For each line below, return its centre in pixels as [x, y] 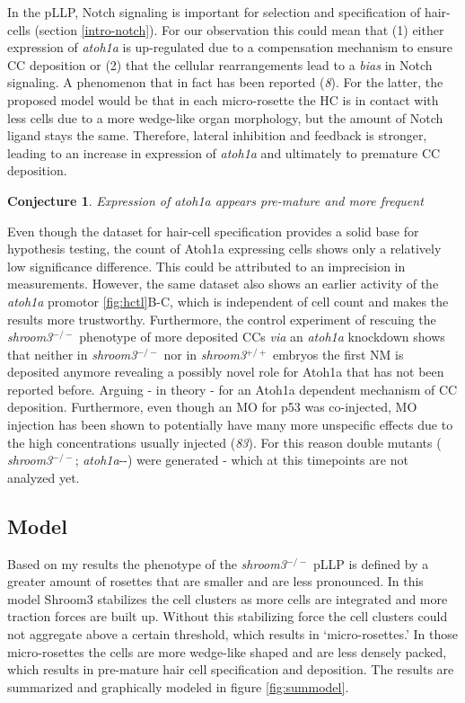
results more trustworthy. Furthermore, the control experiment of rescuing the [222, 319]
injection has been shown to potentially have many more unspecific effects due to [230, 425]
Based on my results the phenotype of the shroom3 [147, 563]
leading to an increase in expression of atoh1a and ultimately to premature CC [224, 152]
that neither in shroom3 [72, 354]
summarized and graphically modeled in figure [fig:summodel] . [178, 686]
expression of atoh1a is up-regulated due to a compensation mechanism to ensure [230, 47]
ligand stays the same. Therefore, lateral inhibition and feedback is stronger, [217, 135]
